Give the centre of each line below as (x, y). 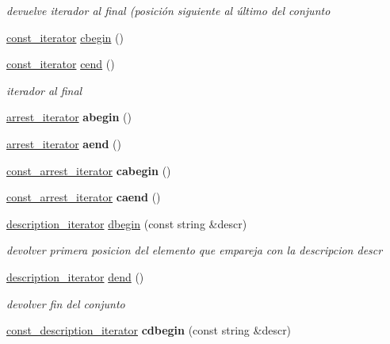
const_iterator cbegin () (65, 37)
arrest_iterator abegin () (69, 117)
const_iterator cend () (61, 64)
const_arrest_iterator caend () (84, 197)
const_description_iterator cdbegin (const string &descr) (149, 330)
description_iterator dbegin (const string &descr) (127, 223)
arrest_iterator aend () (64, 143)
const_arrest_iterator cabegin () (89, 170)
